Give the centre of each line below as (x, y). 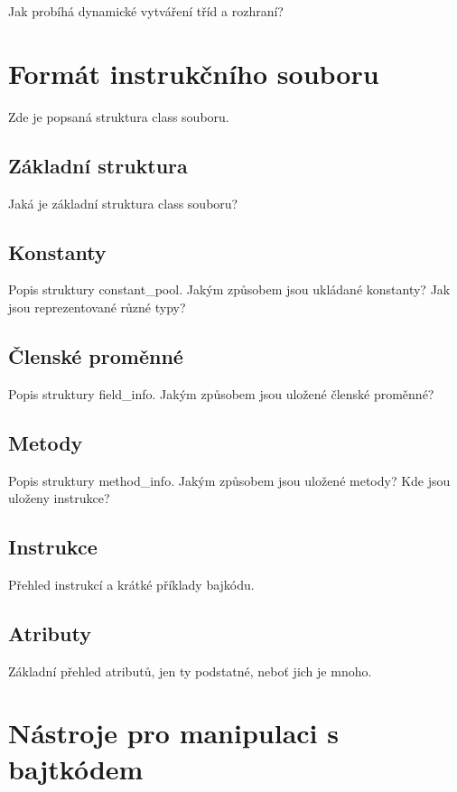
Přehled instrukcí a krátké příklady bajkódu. (131, 584)
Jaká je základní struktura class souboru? (123, 203)
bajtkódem (76, 768)
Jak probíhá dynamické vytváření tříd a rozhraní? (146, 11)
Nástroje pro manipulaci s (173, 733)
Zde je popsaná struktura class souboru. (119, 116)
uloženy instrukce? (59, 498)
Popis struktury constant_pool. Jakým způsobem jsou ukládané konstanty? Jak (229, 289)
